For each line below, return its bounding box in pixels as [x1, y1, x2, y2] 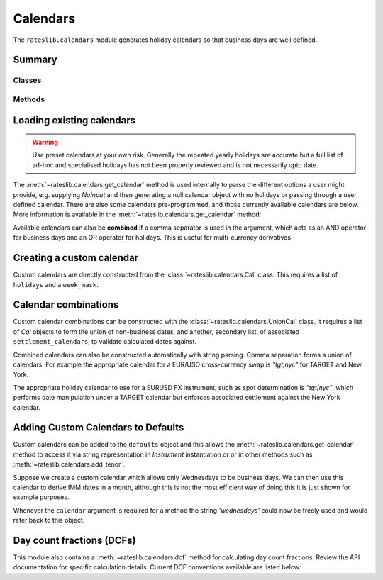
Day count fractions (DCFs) [13, 535, 136, 546]
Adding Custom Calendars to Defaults [13, 422, 184, 434]
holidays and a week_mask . [13, 280, 99, 289]
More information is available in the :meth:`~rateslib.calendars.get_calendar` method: [13, 210, 262, 219]
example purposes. [13, 493, 70, 501]
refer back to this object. [13, 516, 85, 525]
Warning [32, 138, 58, 147]
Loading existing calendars [13, 114, 136, 126]
